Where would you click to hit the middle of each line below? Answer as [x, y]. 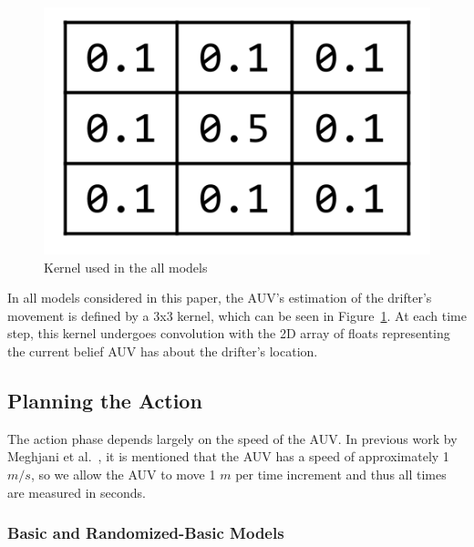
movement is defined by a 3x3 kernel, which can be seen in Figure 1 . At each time [237, 315]
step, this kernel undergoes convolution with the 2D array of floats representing [229, 333]
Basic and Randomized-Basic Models [146, 533]
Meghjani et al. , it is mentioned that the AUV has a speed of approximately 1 [228, 456]
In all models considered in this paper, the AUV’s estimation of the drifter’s [220, 298]
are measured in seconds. [77, 492]
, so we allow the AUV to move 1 [123, 474]
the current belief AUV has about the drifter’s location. [163, 351]
